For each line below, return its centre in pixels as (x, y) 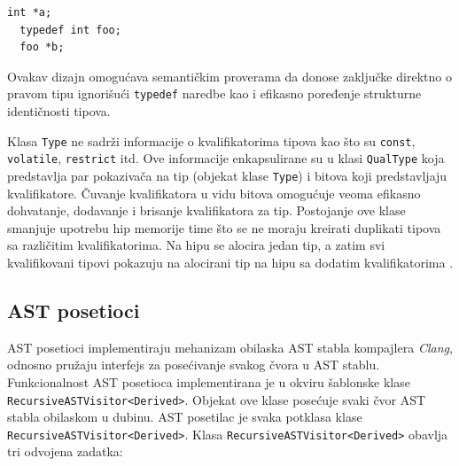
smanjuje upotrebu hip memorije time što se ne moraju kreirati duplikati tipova (224, 227)
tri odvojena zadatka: (65, 451)
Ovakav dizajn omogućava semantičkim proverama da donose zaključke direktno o (229, 76)
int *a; (30, 12)
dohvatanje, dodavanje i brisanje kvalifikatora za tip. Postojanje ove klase (206, 210)
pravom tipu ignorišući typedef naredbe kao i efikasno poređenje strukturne (214, 93)
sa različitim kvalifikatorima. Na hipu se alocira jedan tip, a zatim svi (196, 245)
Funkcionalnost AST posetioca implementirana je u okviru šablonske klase (209, 381)
